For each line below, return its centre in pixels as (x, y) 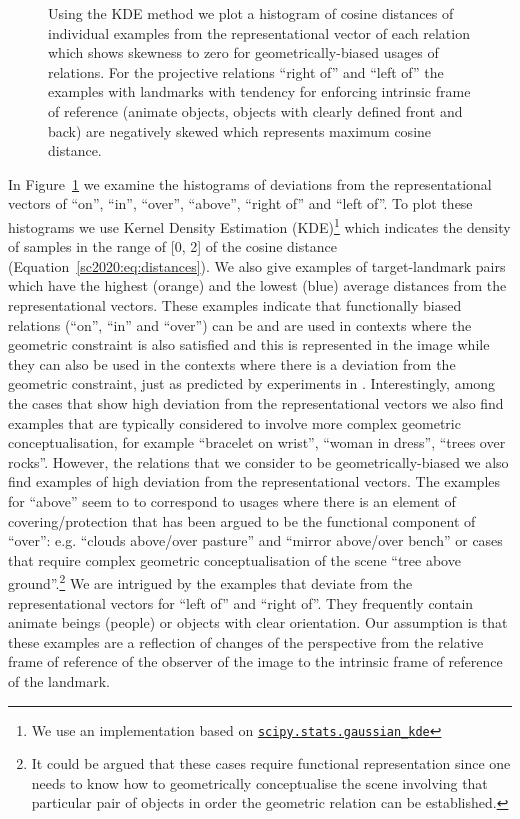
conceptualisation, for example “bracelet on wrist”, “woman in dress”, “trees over (257, 442)
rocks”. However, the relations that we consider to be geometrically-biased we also (258, 461)
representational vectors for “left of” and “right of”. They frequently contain (241, 602)
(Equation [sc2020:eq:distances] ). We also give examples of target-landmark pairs (257, 265)
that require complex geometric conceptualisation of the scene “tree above (234, 559)
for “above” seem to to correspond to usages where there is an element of (232, 500)
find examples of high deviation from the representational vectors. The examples (254, 481)
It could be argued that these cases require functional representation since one (271, 763)
